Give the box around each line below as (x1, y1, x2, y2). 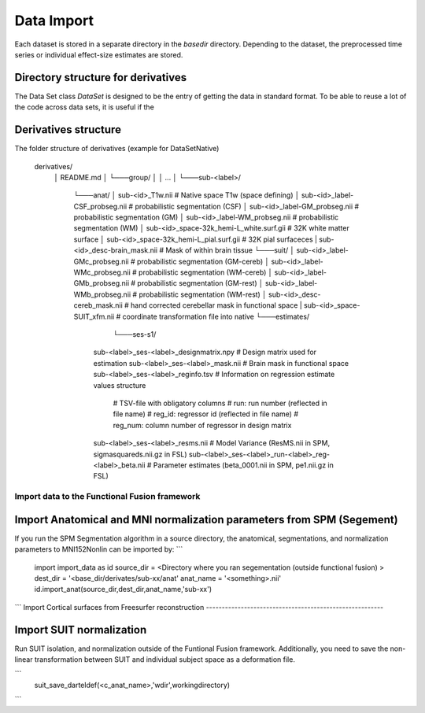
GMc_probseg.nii (73, 257, 129, 266)
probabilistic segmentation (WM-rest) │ (139, 290, 267, 299)
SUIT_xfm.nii (73, 312, 115, 321)
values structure (93, 380, 146, 390)
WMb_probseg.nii (73, 290, 131, 299)
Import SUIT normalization (14, 622, 147, 637)
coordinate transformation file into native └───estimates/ (122, 312, 310, 321)
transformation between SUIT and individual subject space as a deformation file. (34, 655, 295, 664)
